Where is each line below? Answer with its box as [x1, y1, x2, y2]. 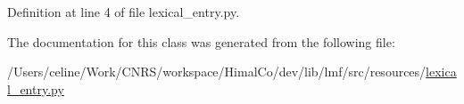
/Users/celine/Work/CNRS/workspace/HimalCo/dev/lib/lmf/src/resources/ [7, 62, 427, 81]
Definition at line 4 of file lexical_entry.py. [7, 3, 240, 20]
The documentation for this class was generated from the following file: [7, 32, 395, 51]
